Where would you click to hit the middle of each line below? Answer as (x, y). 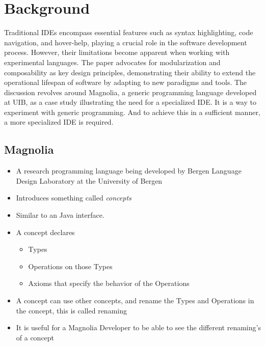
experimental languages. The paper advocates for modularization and (112, 62)
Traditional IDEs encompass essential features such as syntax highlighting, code (129, 32)
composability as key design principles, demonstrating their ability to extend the (130, 72)
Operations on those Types (70, 266)
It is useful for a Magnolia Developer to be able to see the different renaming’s (138, 327)
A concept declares (45, 232)
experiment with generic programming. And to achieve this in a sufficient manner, (132, 112)
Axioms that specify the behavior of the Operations (109, 283)
